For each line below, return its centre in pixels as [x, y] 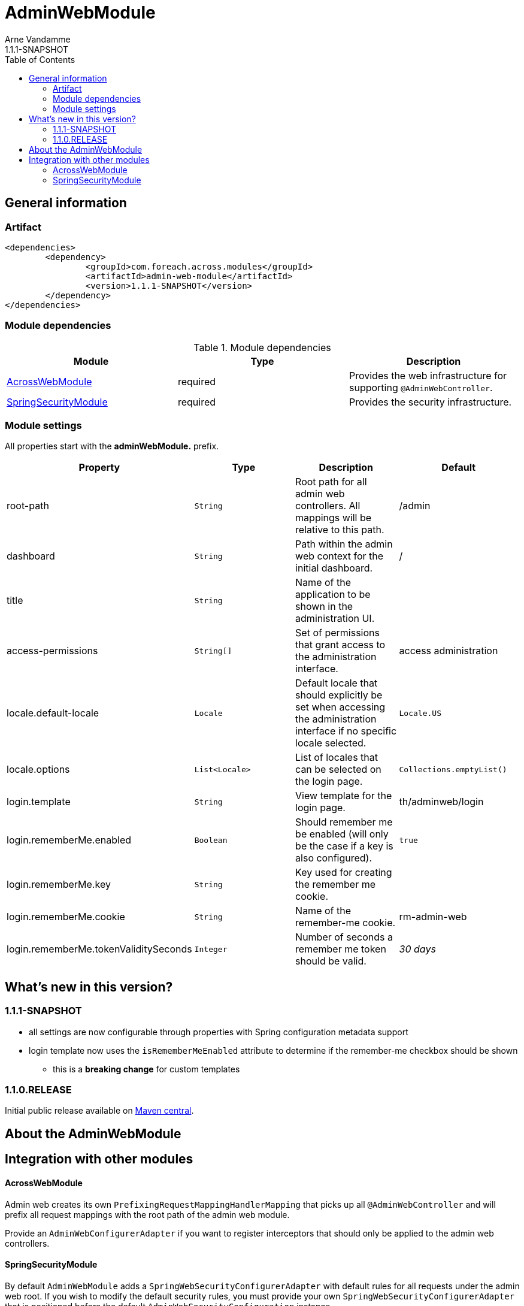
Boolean [211, 840]
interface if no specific [346, 731]
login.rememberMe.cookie [66, 917]
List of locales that [337, 758]
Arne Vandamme [38, 39]
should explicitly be [339, 695]
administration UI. [335, 619]
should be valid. [331, 961]
